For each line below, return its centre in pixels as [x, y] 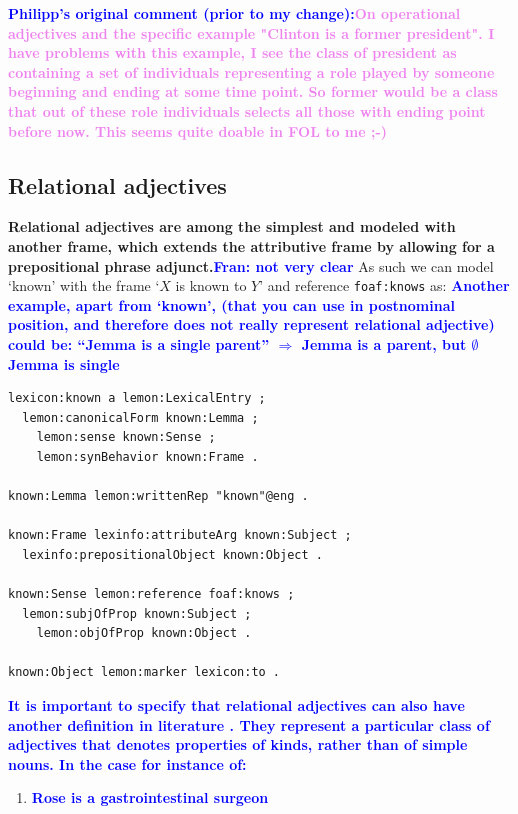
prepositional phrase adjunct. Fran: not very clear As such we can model [251, 265]
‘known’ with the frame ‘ [84, 285]
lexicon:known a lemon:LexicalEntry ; [137, 398]
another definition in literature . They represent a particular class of [249, 724]
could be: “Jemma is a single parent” [139, 343]
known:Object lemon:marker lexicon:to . [144, 672]
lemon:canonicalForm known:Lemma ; [140, 417]
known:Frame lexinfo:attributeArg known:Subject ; [180, 535]
